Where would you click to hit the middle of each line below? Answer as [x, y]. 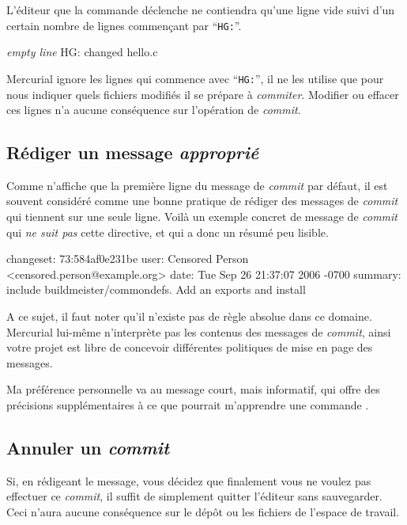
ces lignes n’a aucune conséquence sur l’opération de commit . [154, 110]
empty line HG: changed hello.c [82, 52]
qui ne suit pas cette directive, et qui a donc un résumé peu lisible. [168, 232]
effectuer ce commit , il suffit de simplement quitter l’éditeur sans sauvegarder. [194, 496]
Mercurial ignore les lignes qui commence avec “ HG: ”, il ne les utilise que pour [195, 78]
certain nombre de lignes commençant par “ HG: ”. [124, 25]
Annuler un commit [88, 447]
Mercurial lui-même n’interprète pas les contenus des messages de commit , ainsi [199, 331]
